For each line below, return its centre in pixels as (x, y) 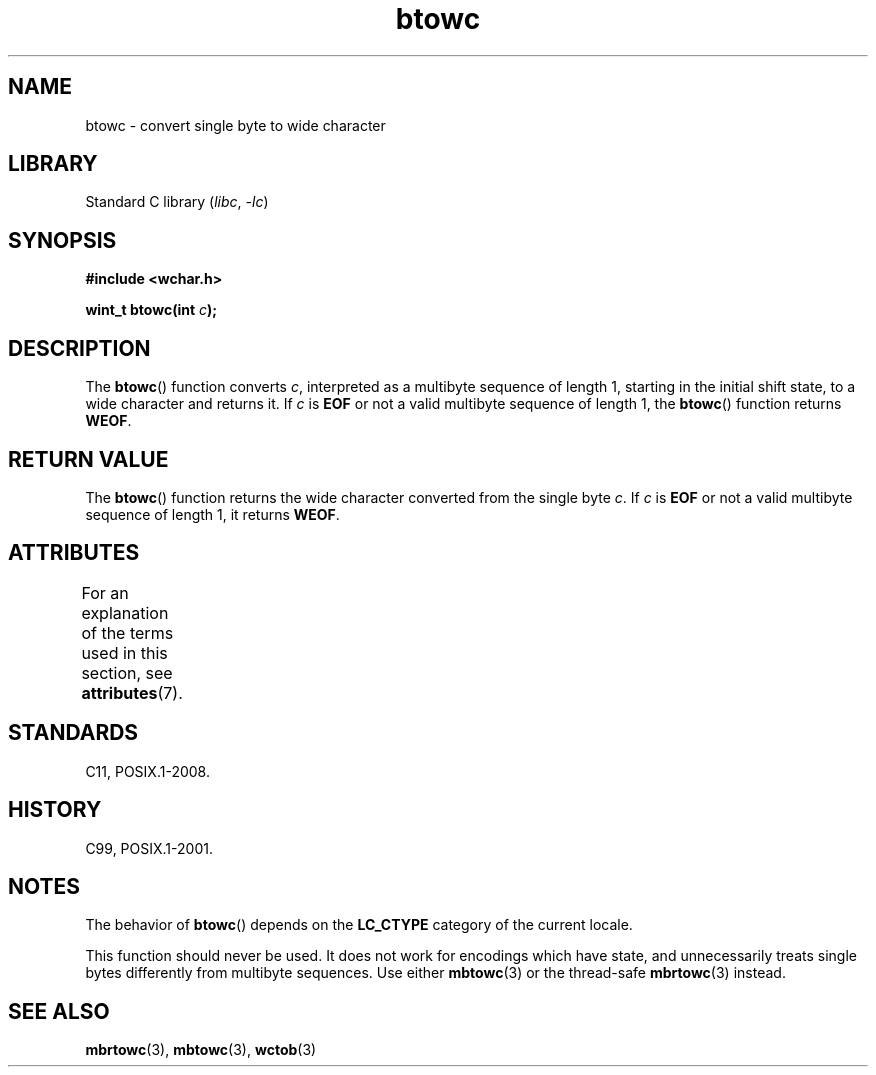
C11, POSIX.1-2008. (147, 771)
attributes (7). (132, 692)
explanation (125, 612)
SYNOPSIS (62, 240)
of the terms (127, 632)
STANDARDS (73, 733)
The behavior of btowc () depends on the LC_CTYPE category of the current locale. (359, 925)
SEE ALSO (59, 1011)
